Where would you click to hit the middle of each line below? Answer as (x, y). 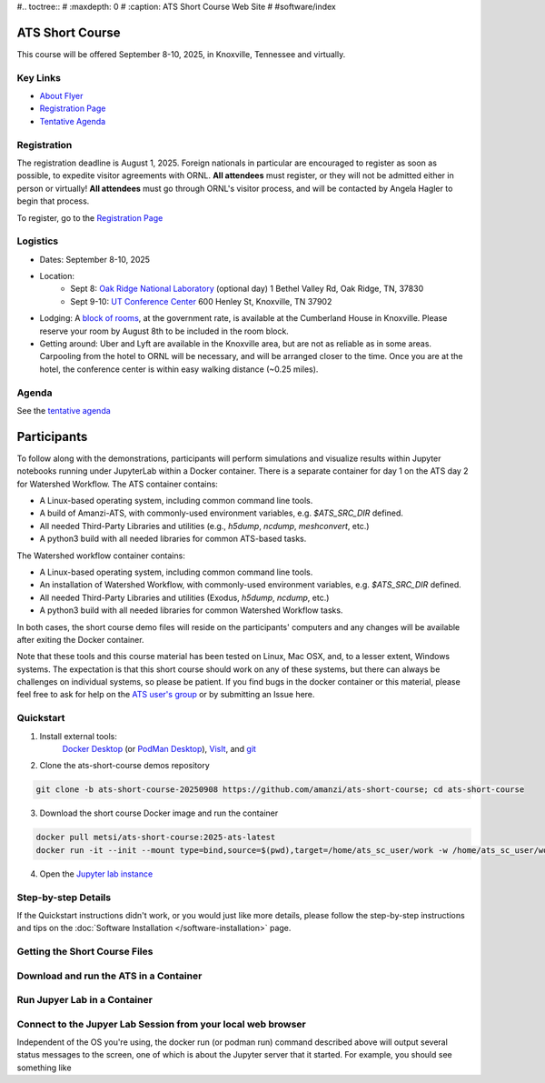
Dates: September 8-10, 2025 (94, 259)
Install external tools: (79, 736)
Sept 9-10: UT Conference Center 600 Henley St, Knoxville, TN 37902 (201, 301)
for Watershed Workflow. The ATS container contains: (117, 484)
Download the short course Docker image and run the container (159, 813)
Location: (57, 276)
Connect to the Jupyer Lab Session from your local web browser (161, 1024)
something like (44, 1068)
